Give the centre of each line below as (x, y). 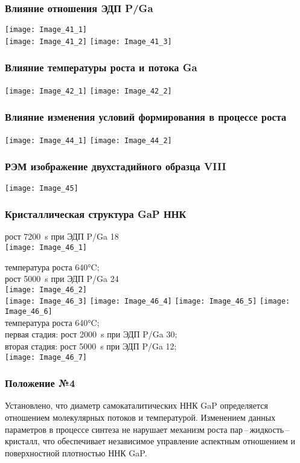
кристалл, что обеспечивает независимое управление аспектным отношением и (150, 441)
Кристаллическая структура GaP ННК (96, 214)
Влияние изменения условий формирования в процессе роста (146, 117)
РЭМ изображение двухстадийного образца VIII (116, 166)
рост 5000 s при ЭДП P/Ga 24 (62, 279)
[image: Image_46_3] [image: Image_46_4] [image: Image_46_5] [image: (148, 302)
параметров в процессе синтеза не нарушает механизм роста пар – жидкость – (147, 429)
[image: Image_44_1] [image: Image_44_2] (88, 140)
